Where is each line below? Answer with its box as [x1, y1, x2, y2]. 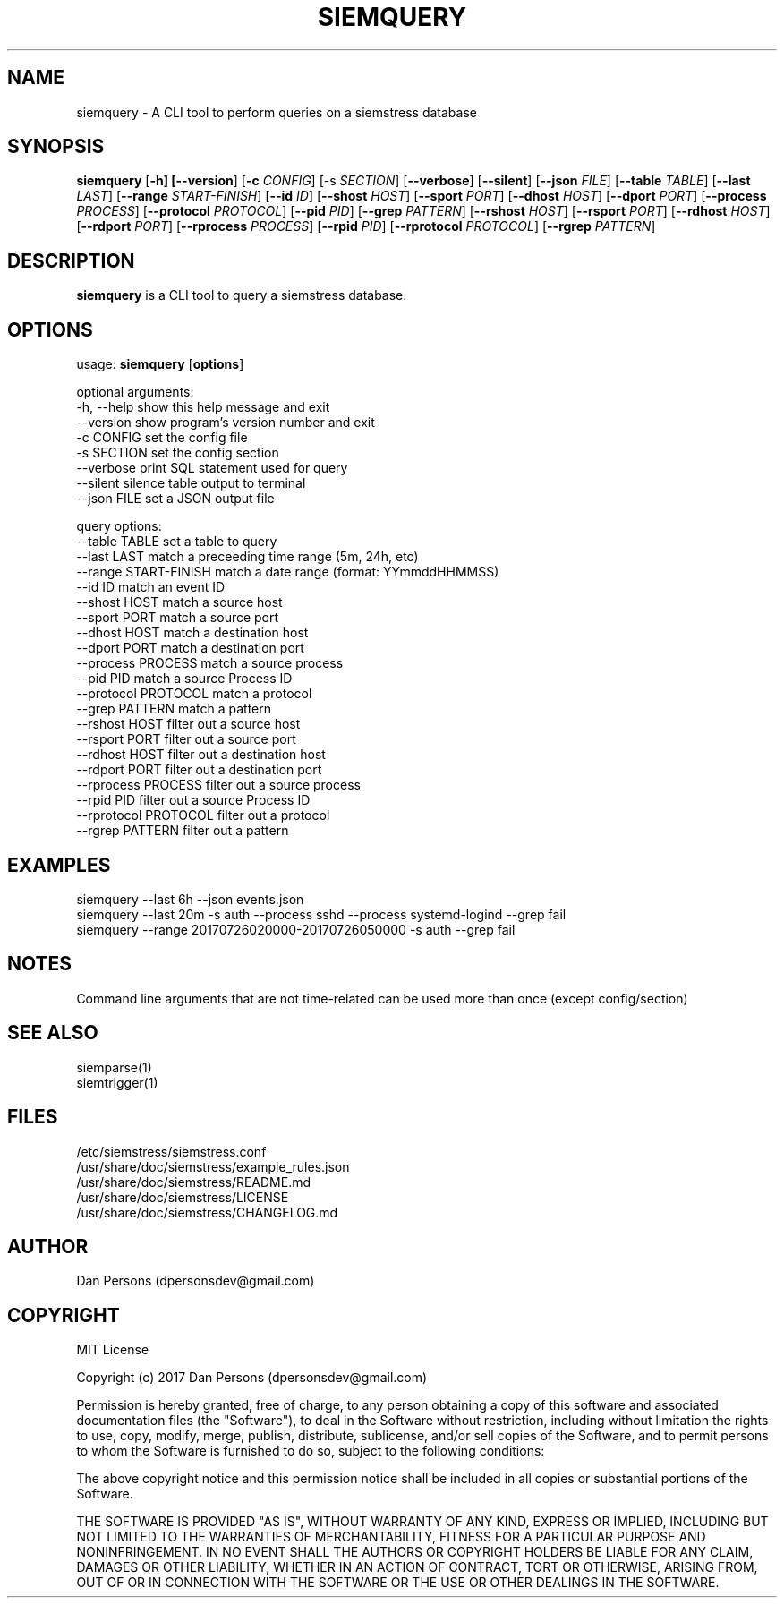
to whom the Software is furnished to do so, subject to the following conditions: [76, 1443, 545, 1459]
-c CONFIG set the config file [76, 430, 248, 446]
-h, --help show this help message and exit [76, 399, 330, 415]
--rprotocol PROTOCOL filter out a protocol [76, 807, 330, 824]
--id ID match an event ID [76, 579, 226, 595]
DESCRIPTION [7, 249, 135, 272]
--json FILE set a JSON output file [76, 491, 275, 507]
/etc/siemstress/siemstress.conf [76, 1143, 267, 1159]
